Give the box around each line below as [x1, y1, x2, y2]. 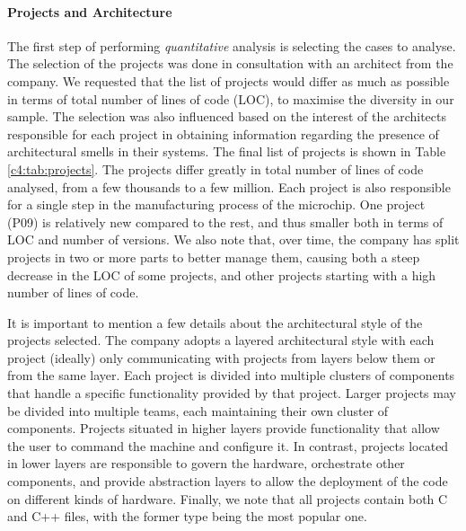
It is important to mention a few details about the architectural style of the [7, 313, 423, 332]
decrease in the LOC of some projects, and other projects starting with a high [7, 265, 436, 284]
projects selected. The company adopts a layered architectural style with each [7, 331, 435, 350]
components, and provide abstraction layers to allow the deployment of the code [7, 472, 448, 491]
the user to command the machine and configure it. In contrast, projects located [7, 436, 449, 455]
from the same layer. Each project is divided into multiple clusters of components [7, 366, 455, 385]
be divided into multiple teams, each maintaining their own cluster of [7, 401, 389, 420]
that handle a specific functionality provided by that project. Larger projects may [7, 384, 456, 403]
